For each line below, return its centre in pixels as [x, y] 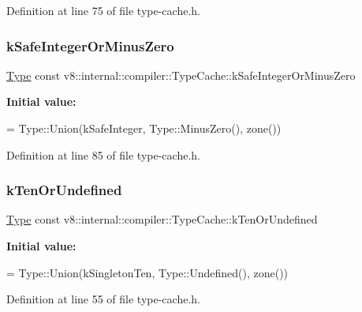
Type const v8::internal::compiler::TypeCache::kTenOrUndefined [162, 219]
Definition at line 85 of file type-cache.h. [103, 154]
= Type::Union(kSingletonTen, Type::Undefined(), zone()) [147, 272]
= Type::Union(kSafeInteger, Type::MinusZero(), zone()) [144, 128]
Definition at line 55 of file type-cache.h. [103, 299]
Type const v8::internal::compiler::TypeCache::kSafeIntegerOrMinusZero [181, 75]
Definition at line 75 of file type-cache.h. [103, 10]
